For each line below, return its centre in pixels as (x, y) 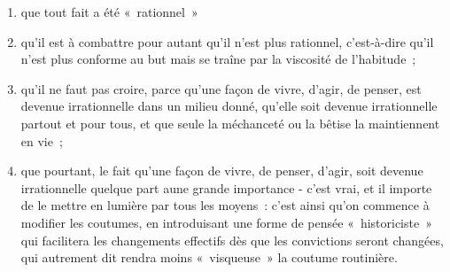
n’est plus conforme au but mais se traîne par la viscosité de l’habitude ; (218, 59)
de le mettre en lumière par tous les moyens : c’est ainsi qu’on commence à (225, 205)
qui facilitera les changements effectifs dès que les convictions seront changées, (232, 240)
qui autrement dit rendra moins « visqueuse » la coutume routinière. (209, 257)
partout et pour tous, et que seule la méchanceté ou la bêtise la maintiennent (230, 123)
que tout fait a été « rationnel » (109, 12)
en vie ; (42, 140)
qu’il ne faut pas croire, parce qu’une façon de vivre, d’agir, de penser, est (221, 88)
